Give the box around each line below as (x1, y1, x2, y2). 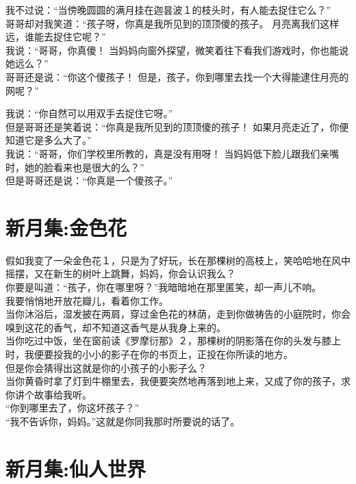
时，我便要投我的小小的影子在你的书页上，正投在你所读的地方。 (5, 347, 293, 361)
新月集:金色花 (5, 213, 127, 241)
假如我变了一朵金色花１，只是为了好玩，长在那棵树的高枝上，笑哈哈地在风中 (5, 253, 351, 267)
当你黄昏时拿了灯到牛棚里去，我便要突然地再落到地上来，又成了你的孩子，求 (5, 374, 351, 388)
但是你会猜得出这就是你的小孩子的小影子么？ (5, 360, 207, 374)
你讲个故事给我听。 (5, 387, 92, 401)
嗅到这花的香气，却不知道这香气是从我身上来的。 (5, 320, 226, 334)
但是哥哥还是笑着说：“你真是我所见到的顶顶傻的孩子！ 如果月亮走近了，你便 (5, 119, 349, 133)
